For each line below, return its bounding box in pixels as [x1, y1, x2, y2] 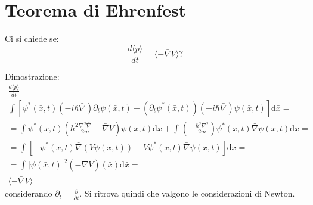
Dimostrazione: [5, 70, 60, 82]
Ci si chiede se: [5, 32, 59, 45]
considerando [5, 187, 52, 200]
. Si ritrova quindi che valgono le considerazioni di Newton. [79, 187, 295, 200]
